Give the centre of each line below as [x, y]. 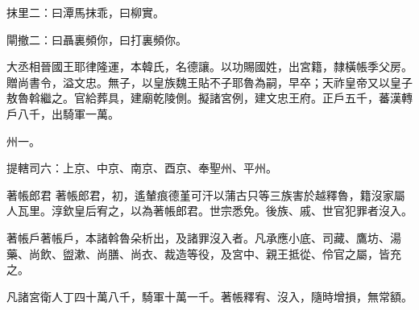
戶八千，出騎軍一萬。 [63, 113]
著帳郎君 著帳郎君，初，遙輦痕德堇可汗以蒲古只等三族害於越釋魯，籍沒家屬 [206, 194]
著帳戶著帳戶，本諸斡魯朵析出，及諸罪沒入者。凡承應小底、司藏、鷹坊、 [198, 237]
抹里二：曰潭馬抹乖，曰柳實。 [85, 12]
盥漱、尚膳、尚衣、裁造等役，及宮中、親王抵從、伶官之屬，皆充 [232, 253]
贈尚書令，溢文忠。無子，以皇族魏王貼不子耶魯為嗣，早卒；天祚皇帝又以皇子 [209, 82]
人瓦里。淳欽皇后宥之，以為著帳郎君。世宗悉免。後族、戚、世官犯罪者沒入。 [209, 211]
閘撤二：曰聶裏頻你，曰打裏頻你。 [97, 39]
